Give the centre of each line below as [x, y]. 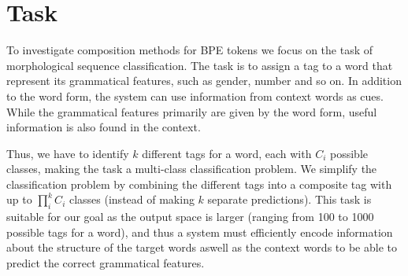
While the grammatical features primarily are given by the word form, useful [192, 111]
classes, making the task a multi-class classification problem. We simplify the [192, 169]
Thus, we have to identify [68, 153]
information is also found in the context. [104, 127]
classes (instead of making [132, 199]
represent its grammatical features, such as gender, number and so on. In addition [204, 81]
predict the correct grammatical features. [106, 263]
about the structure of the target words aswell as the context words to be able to [202, 247]
